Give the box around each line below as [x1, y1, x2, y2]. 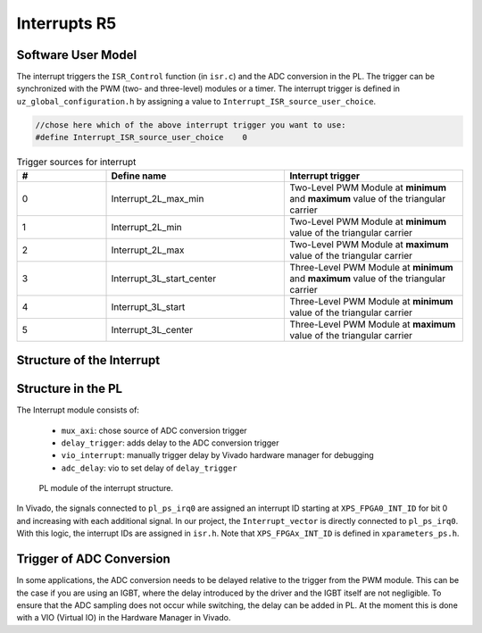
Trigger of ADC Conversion [16, 552, 171, 567]
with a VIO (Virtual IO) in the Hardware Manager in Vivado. [16, 612, 231, 623]
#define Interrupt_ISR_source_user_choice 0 [35, 132, 247, 143]
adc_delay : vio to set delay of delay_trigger [61, 462, 237, 473]
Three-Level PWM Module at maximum [289, 318, 456, 330]
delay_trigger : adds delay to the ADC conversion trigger [61, 437, 279, 448]
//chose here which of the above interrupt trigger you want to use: [35, 120, 346, 129]
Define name [111, 170, 167, 182]
